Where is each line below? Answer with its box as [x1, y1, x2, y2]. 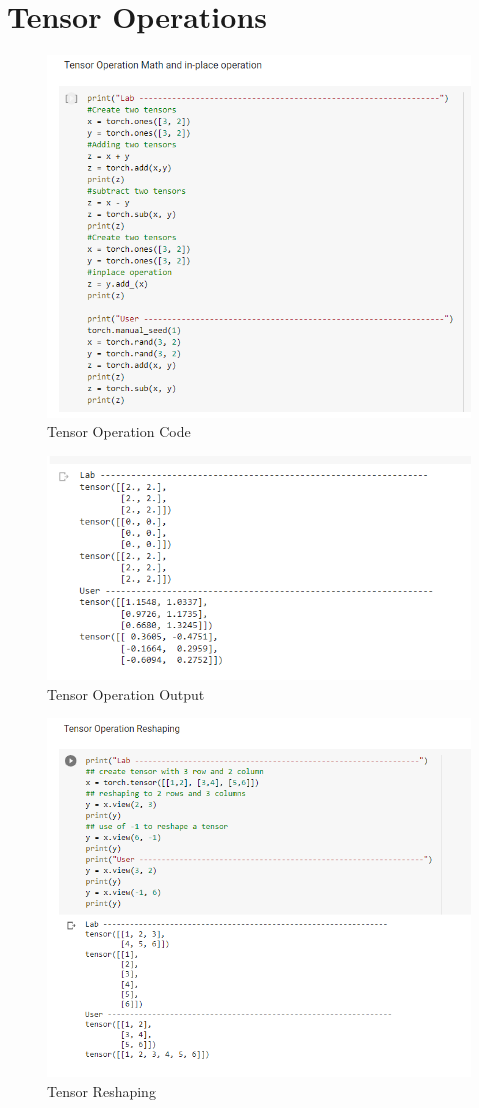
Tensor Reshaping [47, 1080, 156, 1101]
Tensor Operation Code [47, 421, 191, 442]
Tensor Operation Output [47, 683, 205, 704]
